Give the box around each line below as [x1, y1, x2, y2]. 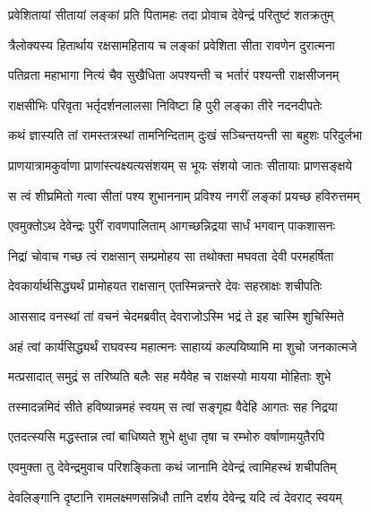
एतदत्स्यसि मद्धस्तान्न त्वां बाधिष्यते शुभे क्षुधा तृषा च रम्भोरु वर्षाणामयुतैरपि [8, 427, 325, 446]
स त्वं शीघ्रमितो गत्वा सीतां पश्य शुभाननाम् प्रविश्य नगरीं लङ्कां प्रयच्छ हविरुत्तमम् [8, 186, 360, 204]
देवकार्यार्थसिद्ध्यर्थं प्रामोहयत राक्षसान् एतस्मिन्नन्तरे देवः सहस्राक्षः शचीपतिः [8, 276, 323, 295]
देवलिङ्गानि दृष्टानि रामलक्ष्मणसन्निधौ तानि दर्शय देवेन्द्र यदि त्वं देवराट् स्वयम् [8, 487, 342, 506]
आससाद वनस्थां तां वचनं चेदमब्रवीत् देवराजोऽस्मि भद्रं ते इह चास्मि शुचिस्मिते [8, 306, 344, 325]
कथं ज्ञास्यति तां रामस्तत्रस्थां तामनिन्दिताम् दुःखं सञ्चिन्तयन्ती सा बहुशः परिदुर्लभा [8, 126, 363, 144]
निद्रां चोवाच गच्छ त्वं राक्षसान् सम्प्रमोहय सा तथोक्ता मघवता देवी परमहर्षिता [8, 246, 334, 265]
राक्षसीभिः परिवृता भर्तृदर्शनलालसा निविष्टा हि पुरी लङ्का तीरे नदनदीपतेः [8, 95, 323, 114]
